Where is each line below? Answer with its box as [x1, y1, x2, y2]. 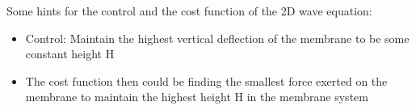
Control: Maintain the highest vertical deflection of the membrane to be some [25, 29, 410, 46]
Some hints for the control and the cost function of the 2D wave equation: [6, 2, 372, 19]
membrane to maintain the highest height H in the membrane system [25, 88, 368, 105]
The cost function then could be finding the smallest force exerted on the [25, 72, 388, 89]
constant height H [25, 45, 115, 62]
